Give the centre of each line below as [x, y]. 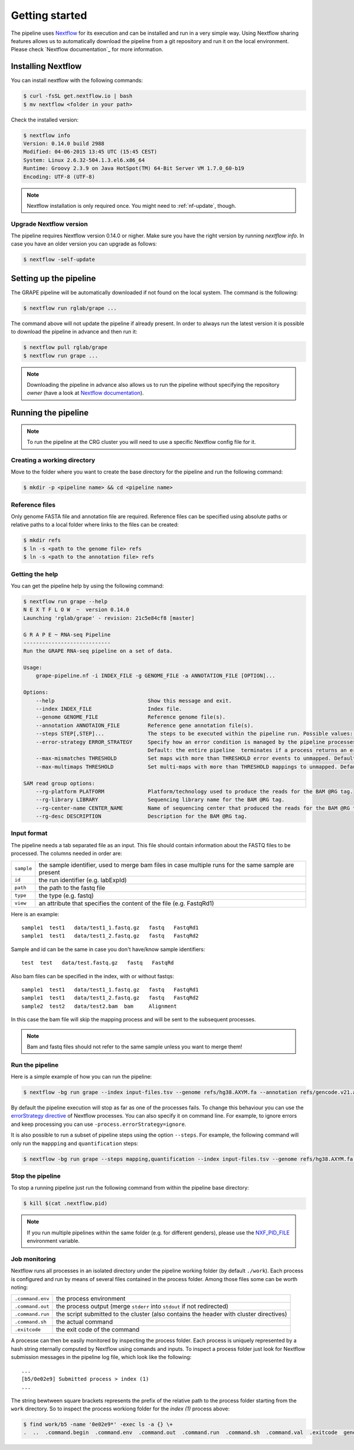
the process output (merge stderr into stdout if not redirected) [142, 1307]
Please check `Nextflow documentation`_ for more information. [87, 50]
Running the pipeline [50, 413]
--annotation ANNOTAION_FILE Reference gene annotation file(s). [145, 725]
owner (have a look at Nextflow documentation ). [85, 393]
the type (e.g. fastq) [66, 896]
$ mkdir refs [42, 541]
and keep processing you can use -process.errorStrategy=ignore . [99, 1124]
